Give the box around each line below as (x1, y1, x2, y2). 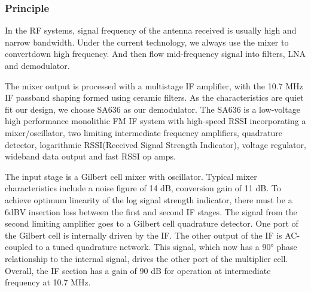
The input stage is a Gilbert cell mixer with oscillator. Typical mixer (5, 170, 257, 182)
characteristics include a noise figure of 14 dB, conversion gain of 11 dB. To (5, 182, 281, 194)
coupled (5, 240, 33, 253)
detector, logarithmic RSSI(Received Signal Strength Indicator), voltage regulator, (5, 138, 306, 150)
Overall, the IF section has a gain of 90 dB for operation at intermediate (5, 264, 271, 276)
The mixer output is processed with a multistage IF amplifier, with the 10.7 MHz (5, 79, 303, 92)
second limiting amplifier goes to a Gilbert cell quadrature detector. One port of (5, 217, 298, 230)
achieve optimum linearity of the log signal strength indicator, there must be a (5, 193, 292, 206)
